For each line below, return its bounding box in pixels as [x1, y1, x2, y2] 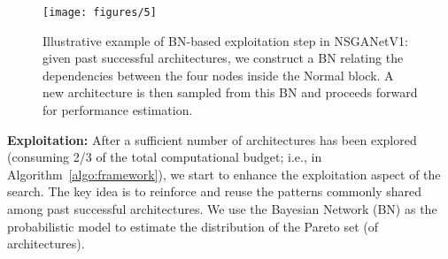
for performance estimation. [42, 101, 193, 119]
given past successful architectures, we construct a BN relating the [42, 49, 404, 67]
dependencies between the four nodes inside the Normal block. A [42, 65, 394, 84]
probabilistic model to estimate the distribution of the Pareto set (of [7, 217, 379, 235]
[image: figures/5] [42, 6, 157, 19]
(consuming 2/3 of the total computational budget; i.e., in [7, 148, 322, 166]
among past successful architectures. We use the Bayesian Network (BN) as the [7, 200, 437, 217]
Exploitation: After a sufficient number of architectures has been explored [7, 130, 417, 149]
